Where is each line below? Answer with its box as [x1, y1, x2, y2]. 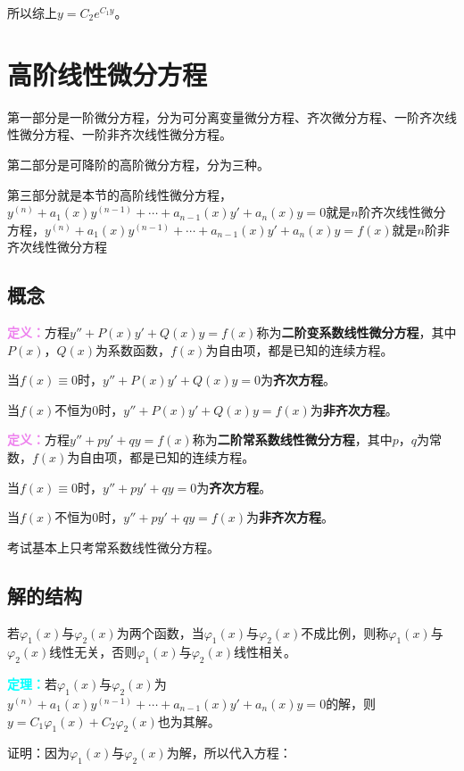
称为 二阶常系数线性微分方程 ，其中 [192, 430, 393, 449]
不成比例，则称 [301, 623, 389, 642]
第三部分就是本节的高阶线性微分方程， [7, 185, 232, 203]
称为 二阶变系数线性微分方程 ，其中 [256, 323, 457, 342]
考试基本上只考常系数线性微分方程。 [7, 537, 220, 556]
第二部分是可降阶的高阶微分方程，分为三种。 [7, 154, 269, 173]
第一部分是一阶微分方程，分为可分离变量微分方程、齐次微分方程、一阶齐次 [7, 107, 444, 126]
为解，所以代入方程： [166, 743, 292, 762]
